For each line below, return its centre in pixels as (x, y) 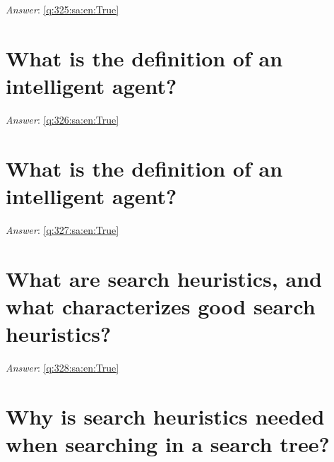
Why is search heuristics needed (165, 416)
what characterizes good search (161, 306)
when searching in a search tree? (168, 443)
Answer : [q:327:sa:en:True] (62, 229)
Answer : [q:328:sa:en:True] (62, 367)
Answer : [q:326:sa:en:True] (62, 119)
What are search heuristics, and (164, 278)
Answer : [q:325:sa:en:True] (62, 9)
